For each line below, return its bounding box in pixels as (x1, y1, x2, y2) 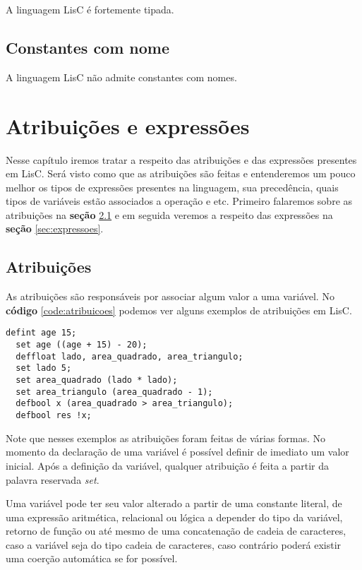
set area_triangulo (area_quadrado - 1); (16, 386, 213, 397)
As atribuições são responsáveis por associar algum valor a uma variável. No (6, 289, 334, 304)
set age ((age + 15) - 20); (16, 340, 147, 350)
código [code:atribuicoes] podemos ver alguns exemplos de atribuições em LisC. (6, 302, 352, 317)
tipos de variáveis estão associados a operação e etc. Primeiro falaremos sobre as (6, 194, 353, 208)
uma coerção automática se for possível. (6, 551, 178, 566)
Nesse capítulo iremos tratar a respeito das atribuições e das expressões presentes (6, 152, 357, 167)
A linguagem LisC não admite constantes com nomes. (6, 69, 237, 84)
